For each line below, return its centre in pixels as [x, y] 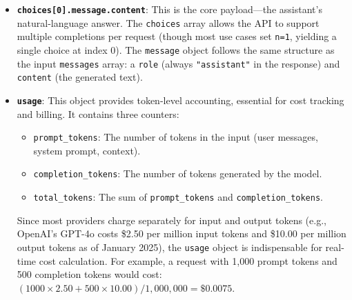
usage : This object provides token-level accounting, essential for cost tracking [180, 100]
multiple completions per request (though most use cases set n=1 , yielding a [177, 36]
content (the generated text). [80, 77]
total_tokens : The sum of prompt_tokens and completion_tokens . [178, 197]
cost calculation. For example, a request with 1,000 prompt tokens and [188, 260]
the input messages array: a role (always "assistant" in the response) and [178, 63]
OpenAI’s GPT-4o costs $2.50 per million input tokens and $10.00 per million [182, 233]
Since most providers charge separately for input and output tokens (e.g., [172, 220]
